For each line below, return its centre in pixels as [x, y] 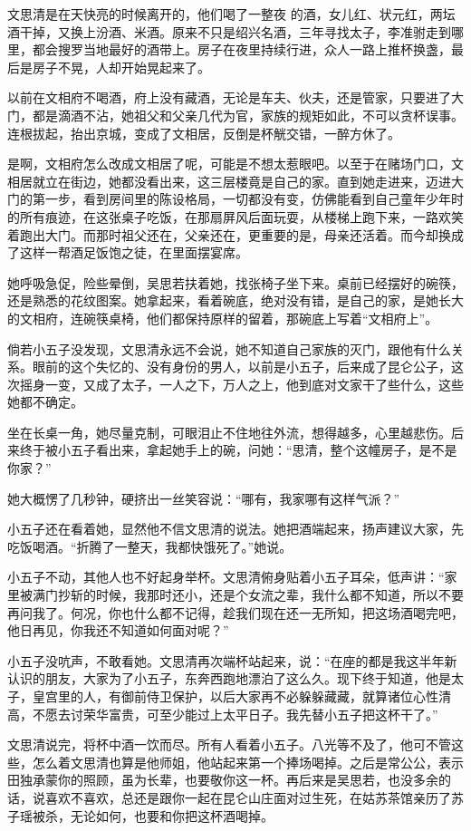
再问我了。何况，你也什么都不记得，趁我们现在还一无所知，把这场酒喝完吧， [235, 612]
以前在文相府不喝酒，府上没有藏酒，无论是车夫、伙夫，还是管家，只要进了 [229, 97]
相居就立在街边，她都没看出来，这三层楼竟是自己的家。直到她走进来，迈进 [229, 181]
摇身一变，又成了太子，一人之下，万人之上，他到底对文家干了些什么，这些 [241, 384]
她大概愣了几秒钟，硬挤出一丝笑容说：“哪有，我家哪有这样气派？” [204, 498]
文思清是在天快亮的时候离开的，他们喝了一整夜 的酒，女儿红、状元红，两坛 [231, 14]
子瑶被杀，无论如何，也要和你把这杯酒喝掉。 [140, 815]
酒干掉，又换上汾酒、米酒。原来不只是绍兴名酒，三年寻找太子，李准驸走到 [229, 31]
